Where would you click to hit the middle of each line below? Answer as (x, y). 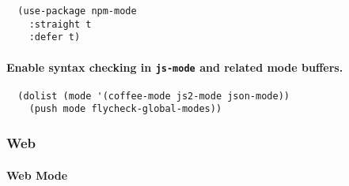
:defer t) (55, 37)
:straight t (60, 24)
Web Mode (37, 175)
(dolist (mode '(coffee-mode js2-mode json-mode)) (154, 96)
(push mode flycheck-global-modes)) (125, 109)
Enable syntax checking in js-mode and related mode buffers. (175, 67)
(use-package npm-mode (77, 11)
